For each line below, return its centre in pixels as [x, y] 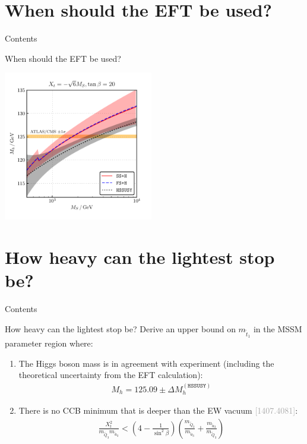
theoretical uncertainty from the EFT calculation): [111, 375]
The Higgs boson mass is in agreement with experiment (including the [146, 363]
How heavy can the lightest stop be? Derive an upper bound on [120, 328]
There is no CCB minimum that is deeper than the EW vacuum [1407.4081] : [158, 410]
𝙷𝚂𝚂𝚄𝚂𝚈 [197, 385]
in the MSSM [278, 328]
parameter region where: [49, 343]
